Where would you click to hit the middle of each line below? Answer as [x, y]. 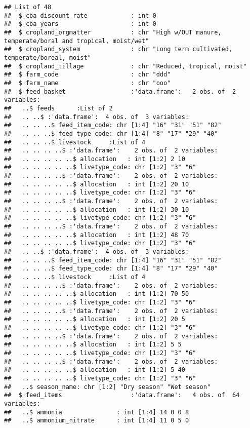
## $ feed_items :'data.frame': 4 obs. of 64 [122, 395]
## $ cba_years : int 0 [80, 24]
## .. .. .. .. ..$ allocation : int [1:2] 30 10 [97, 209]
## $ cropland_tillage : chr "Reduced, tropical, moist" [126, 66]
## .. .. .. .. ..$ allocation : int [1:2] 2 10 [95, 159]
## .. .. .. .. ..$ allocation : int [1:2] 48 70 [97, 235]
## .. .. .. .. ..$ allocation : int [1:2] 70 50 [97, 294]
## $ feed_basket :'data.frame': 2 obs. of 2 [120, 91]
